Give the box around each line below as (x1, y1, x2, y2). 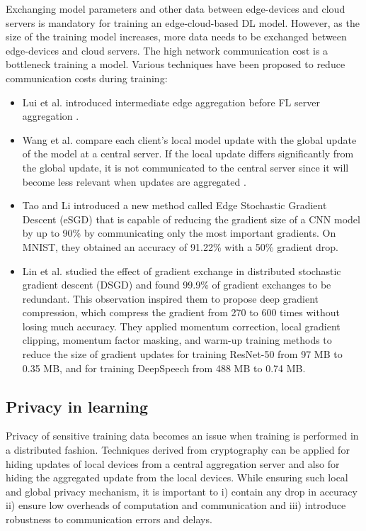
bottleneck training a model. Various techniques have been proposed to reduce (6, 57, 345, 72)
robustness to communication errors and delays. (6, 512, 212, 527)
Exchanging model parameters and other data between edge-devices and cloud (6, 1, 345, 16)
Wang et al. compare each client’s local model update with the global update (22, 132, 357, 147)
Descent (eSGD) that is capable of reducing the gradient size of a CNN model (22, 211, 360, 226)
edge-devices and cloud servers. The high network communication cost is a (6, 43, 328, 57)
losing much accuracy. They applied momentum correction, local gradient (22, 318, 341, 333)
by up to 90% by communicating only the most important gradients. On (22, 225, 336, 240)
